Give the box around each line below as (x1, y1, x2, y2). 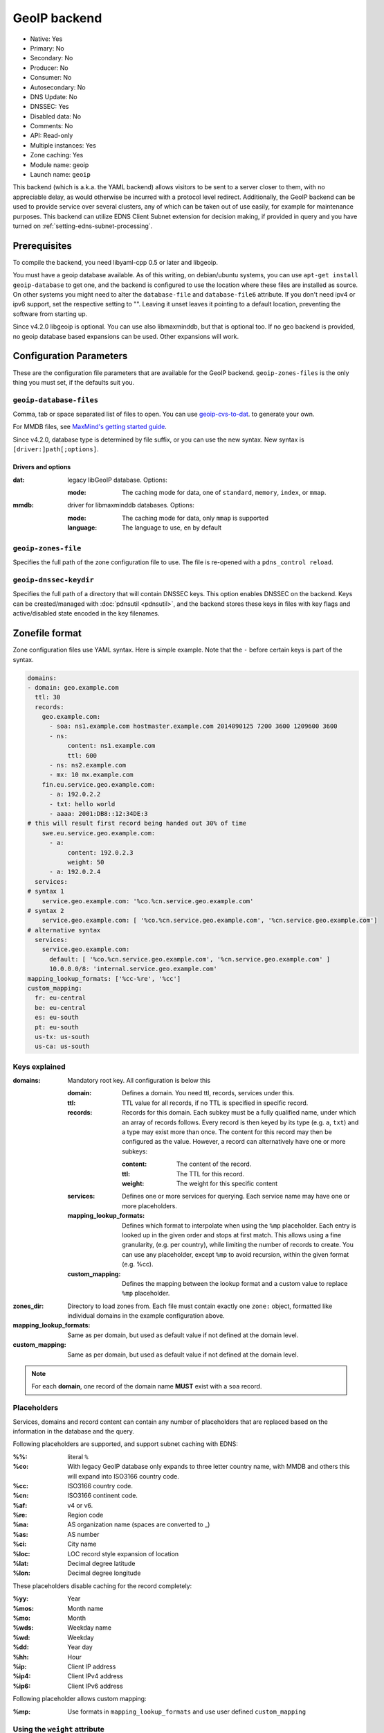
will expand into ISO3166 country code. (67, 1472, 179, 1480)
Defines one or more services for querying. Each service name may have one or (122, 1192, 350, 1201)
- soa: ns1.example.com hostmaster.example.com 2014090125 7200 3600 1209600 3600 (49, 722, 338, 731)
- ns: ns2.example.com (49, 761, 127, 769)
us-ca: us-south (35, 1043, 90, 1050)
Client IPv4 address (67, 1672, 124, 1680)
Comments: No (30, 122, 73, 130)
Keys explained (12, 1061, 66, 1071)
